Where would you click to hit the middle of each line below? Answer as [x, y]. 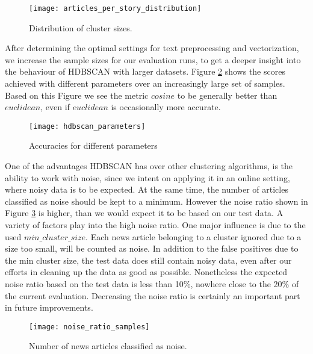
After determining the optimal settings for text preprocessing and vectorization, [152, 48]
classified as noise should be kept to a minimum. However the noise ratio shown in [156, 201]
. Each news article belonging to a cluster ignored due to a [194, 236]
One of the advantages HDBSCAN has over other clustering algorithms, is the [149, 166]
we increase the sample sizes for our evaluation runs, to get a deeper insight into [153, 59]
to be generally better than [227, 95]
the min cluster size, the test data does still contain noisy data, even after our [148, 260]
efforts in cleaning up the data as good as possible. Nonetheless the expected [146, 272]
